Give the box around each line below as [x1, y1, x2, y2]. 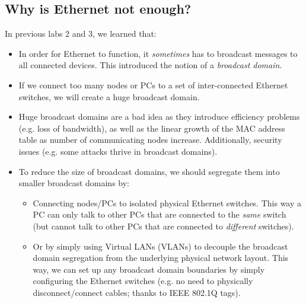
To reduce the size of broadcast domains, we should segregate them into [18, 165, 280, 177]
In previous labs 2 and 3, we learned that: [5, 27, 157, 40]
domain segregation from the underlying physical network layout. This [33, 251, 289, 264]
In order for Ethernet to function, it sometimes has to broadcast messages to [18, 47, 298, 59]
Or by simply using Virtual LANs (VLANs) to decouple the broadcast [33, 240, 288, 252]
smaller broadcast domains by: [18, 177, 129, 189]
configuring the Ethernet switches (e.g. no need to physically [33, 275, 253, 287]
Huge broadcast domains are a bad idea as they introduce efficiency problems [18, 110, 300, 123]
